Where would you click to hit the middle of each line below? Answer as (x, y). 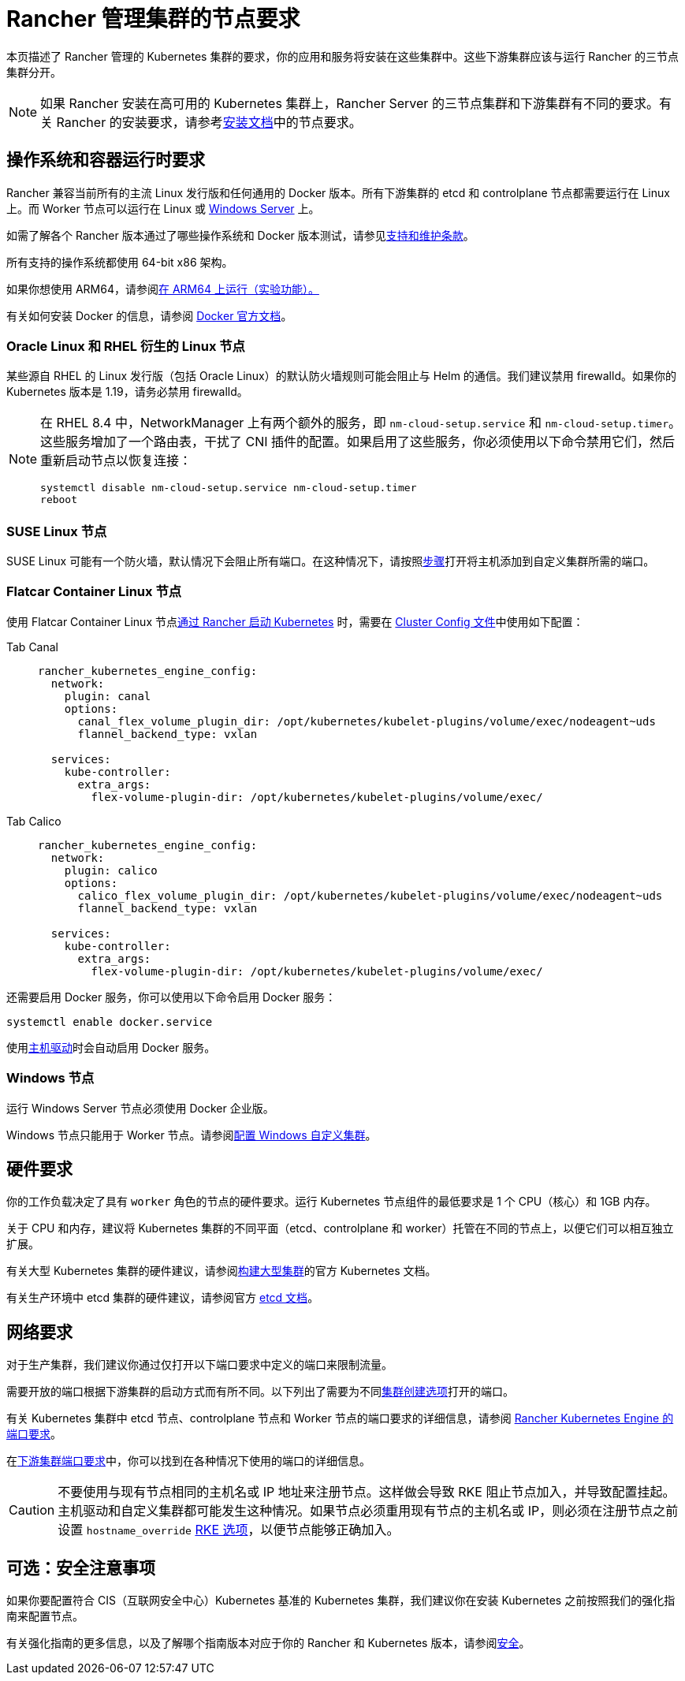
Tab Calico (34, 821)
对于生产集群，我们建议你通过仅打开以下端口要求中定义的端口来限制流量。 (199, 1365)
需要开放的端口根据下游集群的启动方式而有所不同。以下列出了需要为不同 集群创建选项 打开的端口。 (260, 1392)
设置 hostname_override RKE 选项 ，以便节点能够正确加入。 (229, 1530)
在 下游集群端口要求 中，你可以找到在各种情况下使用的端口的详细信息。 (188, 1461)
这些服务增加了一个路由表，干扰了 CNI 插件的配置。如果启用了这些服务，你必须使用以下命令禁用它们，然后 (358, 442)
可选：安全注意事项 (81, 1567)
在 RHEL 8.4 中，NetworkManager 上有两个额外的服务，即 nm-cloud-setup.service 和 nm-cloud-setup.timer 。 (361, 423)
